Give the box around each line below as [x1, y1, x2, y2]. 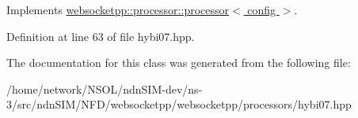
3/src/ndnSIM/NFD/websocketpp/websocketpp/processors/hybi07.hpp [6, 96, 352, 112]
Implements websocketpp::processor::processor [6, 2, 229, 17]
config [247, 2, 276, 17]
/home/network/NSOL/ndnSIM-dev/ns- [6, 80, 203, 97]
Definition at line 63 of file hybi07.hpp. [6, 28, 195, 44]
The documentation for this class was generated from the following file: [6, 54, 351, 71]
